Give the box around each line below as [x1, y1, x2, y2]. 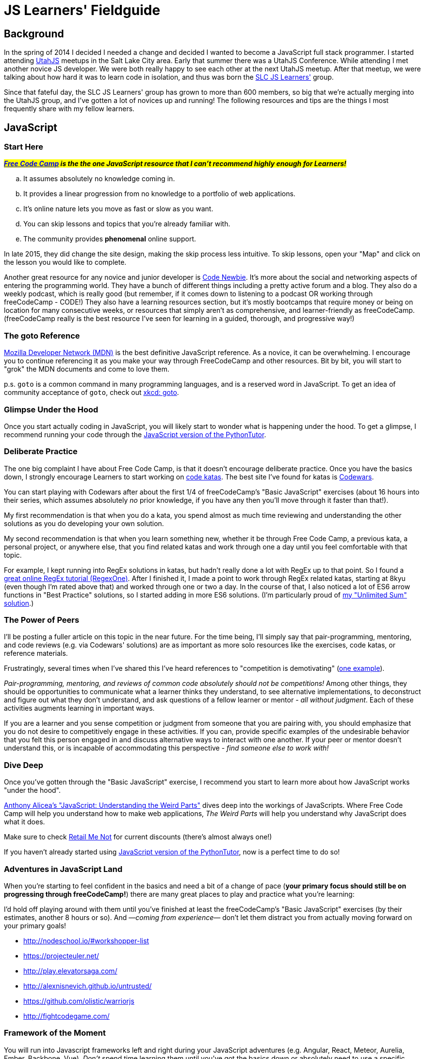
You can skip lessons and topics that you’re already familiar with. [23, 220, 230, 228]
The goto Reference [4, 330, 80, 341]
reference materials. [4, 649, 68, 658]
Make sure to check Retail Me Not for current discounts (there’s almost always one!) [4, 833, 272, 841]
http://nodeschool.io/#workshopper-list [23, 936, 149, 945]
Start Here [4, 142, 44, 152]
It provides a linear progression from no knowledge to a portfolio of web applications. [23, 189, 295, 198]
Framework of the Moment [4, 1028, 106, 1038]
